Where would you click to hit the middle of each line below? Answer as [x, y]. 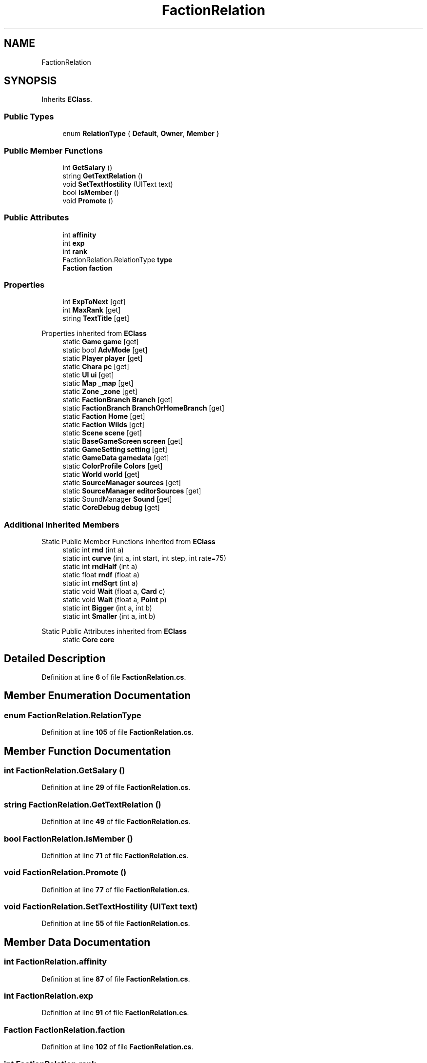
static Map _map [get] [98, 383]
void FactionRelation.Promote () [65, 873]
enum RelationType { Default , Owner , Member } [141, 134]
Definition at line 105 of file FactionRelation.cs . [117, 732]
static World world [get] [101, 474]
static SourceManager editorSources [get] [132, 491]
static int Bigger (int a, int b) [107, 608]
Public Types [29, 116]
